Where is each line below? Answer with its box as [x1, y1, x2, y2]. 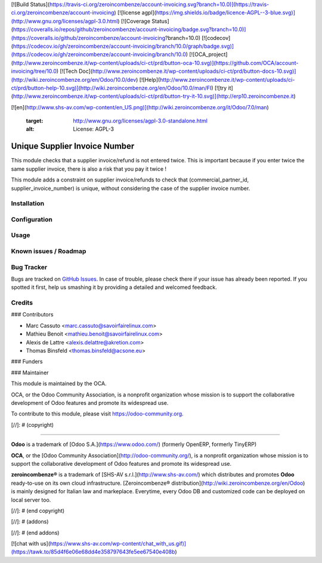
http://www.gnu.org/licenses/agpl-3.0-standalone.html [73, 117, 208, 125]
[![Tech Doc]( [60, 67, 92, 75]
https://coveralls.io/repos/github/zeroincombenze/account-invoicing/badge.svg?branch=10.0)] [13, 26, 246, 33]
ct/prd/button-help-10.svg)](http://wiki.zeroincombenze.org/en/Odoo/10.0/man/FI [11, 84, 212, 91]
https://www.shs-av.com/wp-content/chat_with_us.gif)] [49, 540, 187, 547]
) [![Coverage [117, 17, 151, 24]
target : [26, 117, 44, 125]
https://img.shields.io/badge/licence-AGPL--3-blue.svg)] [156, 9, 295, 16]
